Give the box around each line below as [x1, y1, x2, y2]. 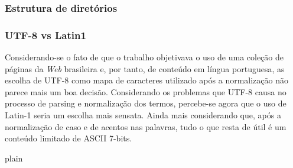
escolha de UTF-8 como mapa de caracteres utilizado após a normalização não [5, 74, 288, 86]
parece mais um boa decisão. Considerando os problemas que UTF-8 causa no [5, 85, 287, 98]
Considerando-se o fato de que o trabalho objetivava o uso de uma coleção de [5, 51, 284, 63]
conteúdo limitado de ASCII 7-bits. [5, 132, 132, 144]
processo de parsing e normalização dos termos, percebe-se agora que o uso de [5, 97, 287, 109]
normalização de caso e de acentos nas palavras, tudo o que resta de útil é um [5, 120, 287, 133]
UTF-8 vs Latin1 [5, 27, 86, 42]
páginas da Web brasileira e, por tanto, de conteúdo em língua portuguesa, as [5, 62, 285, 75]
